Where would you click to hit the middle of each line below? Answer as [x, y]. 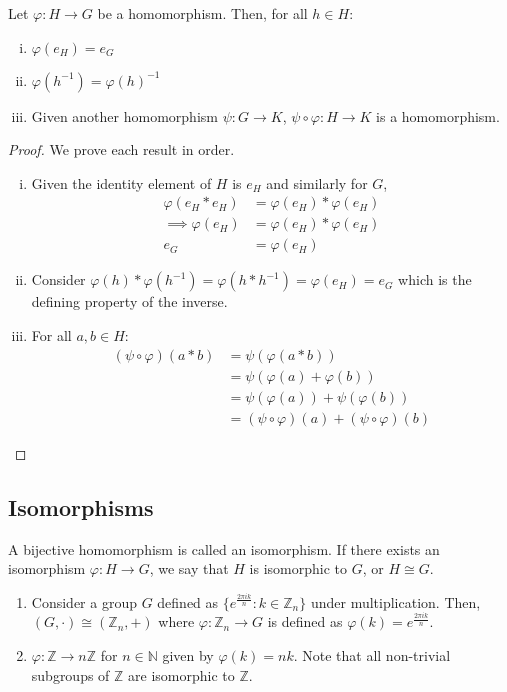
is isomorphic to [298, 568]
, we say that [189, 568]
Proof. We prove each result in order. [121, 149]
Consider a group [84, 601]
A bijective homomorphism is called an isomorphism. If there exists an [224, 548]
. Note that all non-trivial [372, 654]
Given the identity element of [121, 182]
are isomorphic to [181, 674]
